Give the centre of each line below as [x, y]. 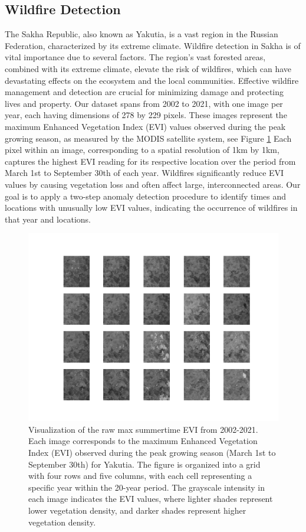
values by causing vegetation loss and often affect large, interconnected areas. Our [153, 184]
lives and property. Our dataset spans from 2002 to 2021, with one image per [144, 103]
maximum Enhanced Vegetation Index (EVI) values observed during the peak [145, 126]
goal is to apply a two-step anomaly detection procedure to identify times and [146, 196]
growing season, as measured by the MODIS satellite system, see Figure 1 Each [148, 138]
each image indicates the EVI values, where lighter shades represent [151, 499]
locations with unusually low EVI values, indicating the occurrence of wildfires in [151, 208]
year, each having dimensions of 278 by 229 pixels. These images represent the [146, 115]
